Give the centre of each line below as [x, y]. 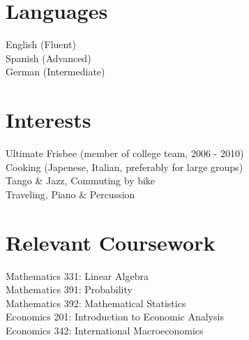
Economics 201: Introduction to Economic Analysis [115, 317]
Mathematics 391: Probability [69, 289]
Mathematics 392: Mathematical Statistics [96, 303]
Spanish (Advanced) [48, 58]
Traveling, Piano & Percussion [70, 194]
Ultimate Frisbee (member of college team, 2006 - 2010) [125, 153]
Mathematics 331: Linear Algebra [77, 275]
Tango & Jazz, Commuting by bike [81, 180]
